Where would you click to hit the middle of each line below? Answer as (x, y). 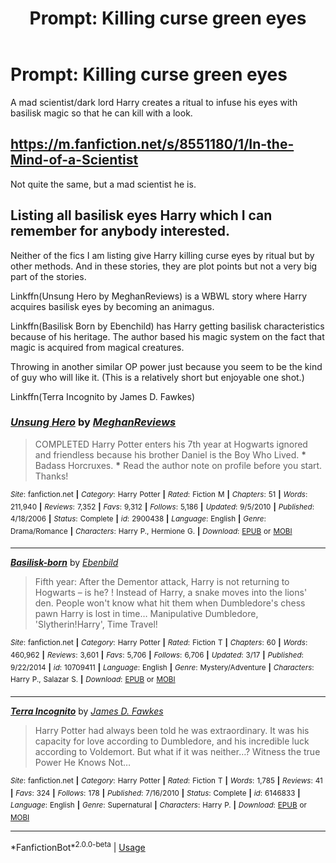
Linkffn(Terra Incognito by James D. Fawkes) (103, 396)
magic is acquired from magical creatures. (97, 347)
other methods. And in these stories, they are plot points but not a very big (164, 266)
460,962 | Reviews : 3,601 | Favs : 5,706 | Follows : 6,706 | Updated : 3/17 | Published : (157, 655)
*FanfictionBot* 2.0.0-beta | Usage (78, 846)
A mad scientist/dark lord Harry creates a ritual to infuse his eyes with (154, 102)
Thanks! (51, 476)
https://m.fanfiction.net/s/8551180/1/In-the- (152, 144)
